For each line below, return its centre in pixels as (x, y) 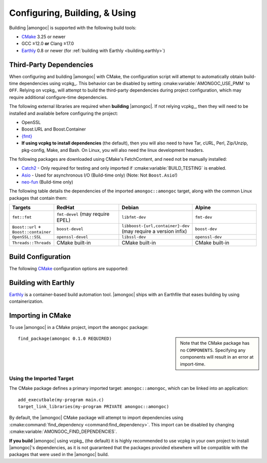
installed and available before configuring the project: (64, 113)
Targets (21, 208)
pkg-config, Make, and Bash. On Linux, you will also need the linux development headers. (113, 150)
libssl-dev (134, 237)
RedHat (66, 208)
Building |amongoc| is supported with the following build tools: (73, 28)
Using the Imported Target (41, 378)
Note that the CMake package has (215, 343)
